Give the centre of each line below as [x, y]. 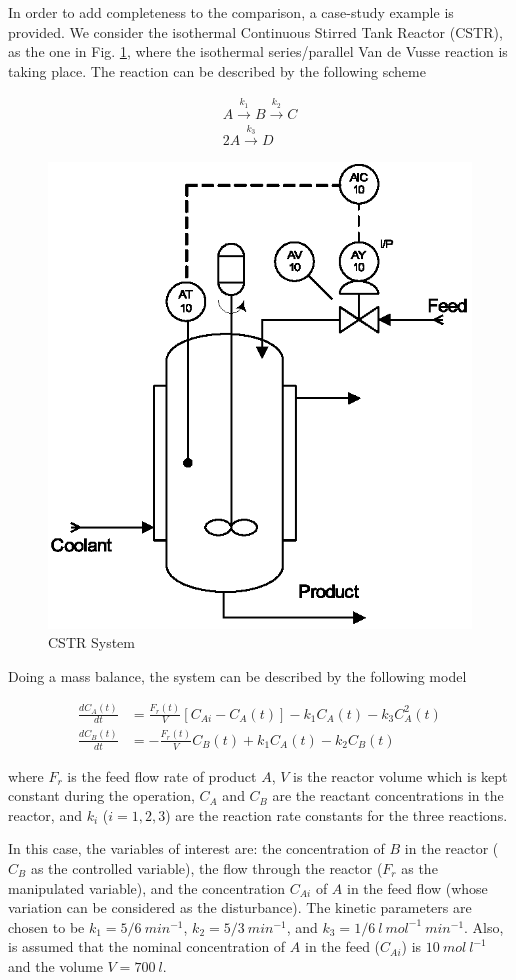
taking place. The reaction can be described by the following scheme [217, 70]
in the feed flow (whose [417, 887]
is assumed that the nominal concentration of [147, 946]
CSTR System [91, 642]
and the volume [55, 965]
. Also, [484, 926]
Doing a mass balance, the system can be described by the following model [237, 675]
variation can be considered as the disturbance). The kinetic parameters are [240, 907]
